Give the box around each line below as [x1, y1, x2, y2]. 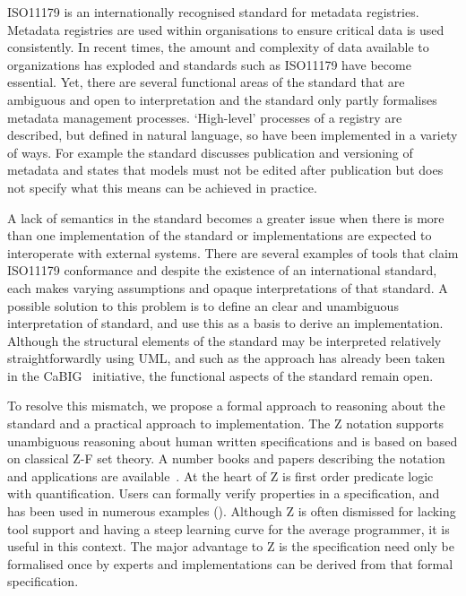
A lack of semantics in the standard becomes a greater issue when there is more [7, 208, 444, 227]
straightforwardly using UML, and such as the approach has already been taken [7, 349, 445, 367]
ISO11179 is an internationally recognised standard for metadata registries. [7, 3, 419, 21]
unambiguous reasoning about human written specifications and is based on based [7, 431, 458, 450]
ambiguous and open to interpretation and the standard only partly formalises [7, 90, 437, 108]
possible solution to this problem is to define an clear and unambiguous [7, 296, 399, 315]
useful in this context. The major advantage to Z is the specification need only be [7, 537, 454, 556]
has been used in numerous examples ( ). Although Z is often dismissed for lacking [7, 502, 456, 521]
